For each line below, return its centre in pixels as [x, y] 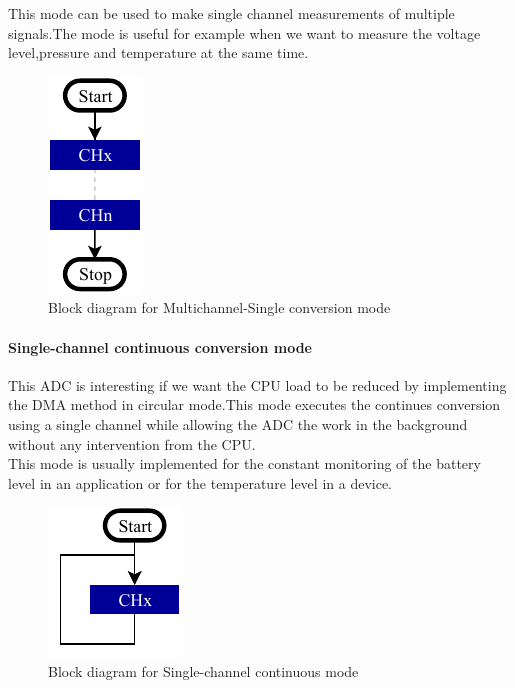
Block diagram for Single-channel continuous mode [203, 670]
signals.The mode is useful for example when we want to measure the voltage [244, 32]
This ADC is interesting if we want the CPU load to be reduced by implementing [257, 384]
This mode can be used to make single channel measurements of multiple [231, 13]
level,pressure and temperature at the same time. [158, 52]
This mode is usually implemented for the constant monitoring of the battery [244, 463]
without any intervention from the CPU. [132, 443]
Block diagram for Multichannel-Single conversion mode [219, 307]
